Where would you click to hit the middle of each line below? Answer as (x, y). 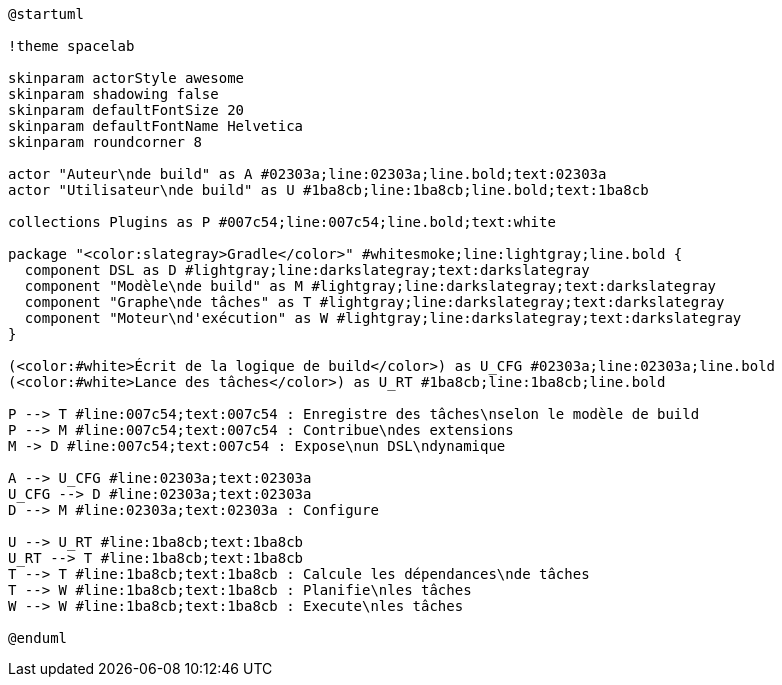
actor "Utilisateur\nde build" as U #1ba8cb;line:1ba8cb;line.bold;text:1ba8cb (328, 190)
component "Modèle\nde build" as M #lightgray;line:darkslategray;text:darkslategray (370, 286)
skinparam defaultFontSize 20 (126, 110)
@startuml (46, 14)
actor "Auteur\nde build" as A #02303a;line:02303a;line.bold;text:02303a (307, 174)
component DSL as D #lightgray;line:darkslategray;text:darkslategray (307, 270)
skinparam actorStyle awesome (126, 78)
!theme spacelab (71, 46)
